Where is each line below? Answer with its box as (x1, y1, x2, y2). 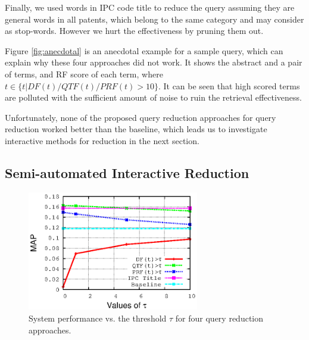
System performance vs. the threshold (29, 311, 167, 324)
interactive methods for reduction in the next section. (5, 134, 199, 146)
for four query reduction (175, 311, 263, 324)
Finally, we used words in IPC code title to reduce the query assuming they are (5, 1, 295, 13)
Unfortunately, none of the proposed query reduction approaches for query (5, 111, 276, 123)
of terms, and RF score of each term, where (5, 67, 163, 80)
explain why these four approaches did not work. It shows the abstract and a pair (5, 56, 302, 68)
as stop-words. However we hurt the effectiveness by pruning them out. (5, 24, 264, 37)
